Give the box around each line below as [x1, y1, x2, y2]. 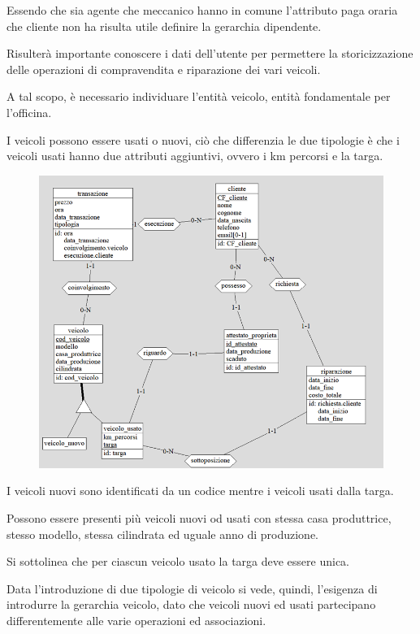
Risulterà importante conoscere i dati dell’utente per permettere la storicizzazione [6, 45, 414, 62]
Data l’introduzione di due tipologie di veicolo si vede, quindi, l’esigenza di [6, 580, 378, 597]
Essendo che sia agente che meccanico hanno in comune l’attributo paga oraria [6, 2, 398, 18]
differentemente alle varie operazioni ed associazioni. [6, 612, 266, 629]
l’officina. [6, 103, 52, 120]
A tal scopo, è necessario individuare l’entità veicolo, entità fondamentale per [6, 88, 391, 105]
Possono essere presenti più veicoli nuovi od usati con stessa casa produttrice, [6, 510, 392, 527]
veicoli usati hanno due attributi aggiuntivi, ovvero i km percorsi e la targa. [6, 147, 383, 164]
